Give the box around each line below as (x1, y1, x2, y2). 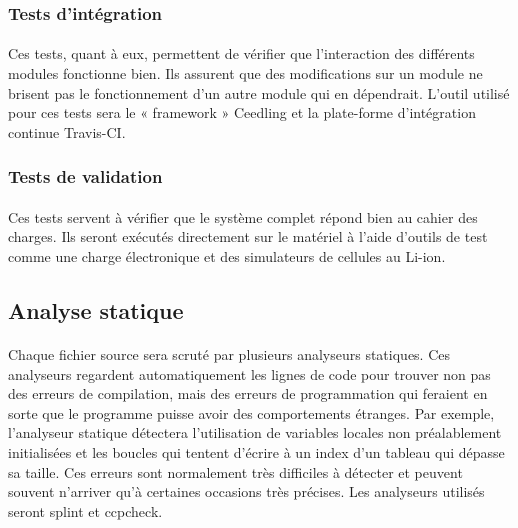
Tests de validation (8, 164, 163, 189)
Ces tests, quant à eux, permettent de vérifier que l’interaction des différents (8, 43, 475, 64)
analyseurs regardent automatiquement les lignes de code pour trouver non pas (8, 363, 491, 384)
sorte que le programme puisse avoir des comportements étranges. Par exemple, (8, 402, 495, 423)
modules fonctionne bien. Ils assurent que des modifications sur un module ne (8, 63, 483, 84)
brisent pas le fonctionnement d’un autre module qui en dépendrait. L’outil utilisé (8, 82, 510, 103)
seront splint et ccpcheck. (8, 500, 163, 521)
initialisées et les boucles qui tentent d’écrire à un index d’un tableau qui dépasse (8, 441, 505, 462)
